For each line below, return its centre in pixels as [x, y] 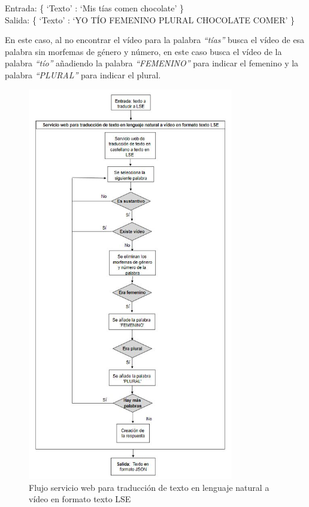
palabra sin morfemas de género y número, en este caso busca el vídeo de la [143, 51]
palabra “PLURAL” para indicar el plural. [83, 74]
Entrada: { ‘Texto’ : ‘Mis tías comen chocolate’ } [95, 8]
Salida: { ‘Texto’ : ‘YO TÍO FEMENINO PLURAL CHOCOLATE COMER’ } [150, 19]
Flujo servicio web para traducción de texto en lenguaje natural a [149, 487]
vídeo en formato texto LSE [80, 499]
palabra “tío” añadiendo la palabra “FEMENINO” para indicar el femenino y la [152, 63]
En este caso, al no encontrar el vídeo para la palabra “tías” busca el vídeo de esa [155, 40]
